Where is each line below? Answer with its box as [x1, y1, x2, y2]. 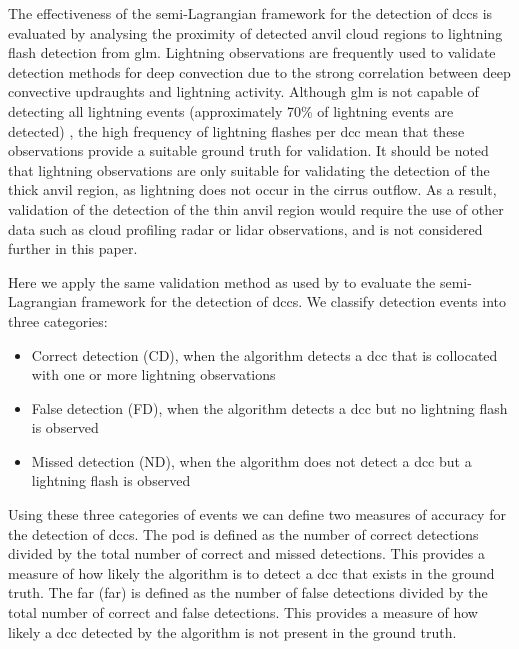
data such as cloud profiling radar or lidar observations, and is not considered [8, 218, 483, 239]
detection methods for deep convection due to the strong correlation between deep [8, 61, 511, 82]
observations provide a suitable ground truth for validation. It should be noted [8, 140, 489, 161]
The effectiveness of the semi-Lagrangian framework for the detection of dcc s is [8, 3, 493, 23]
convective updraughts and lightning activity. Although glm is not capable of [8, 81, 479, 102]
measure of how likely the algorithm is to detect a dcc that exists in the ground [8, 562, 495, 583]
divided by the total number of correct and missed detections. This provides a [8, 543, 485, 564]
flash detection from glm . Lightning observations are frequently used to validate [8, 42, 496, 63]
